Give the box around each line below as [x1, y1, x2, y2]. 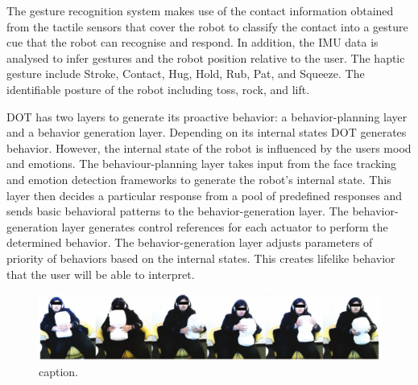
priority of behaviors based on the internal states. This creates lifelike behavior [6, 249, 395, 266]
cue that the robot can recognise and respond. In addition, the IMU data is [6, 34, 379, 51]
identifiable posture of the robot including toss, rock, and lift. [6, 80, 310, 97]
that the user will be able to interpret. [6, 265, 195, 282]
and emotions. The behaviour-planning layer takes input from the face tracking [6, 155, 397, 172]
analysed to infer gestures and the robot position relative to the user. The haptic [6, 49, 405, 66]
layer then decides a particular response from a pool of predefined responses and [6, 186, 403, 203]
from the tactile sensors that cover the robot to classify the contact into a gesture [6, 18, 408, 35]
